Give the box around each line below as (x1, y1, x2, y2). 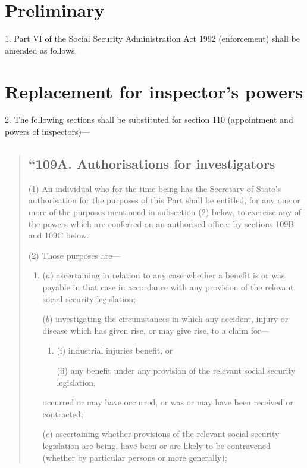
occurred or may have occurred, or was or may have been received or (42, 396, 293, 408)
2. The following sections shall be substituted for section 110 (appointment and (5, 113, 293, 126)
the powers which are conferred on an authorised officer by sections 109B (28, 217, 295, 230)
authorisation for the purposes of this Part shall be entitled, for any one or (28, 194, 300, 206)
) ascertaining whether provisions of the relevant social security (49, 427, 280, 440)
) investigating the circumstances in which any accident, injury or (49, 312, 289, 325)
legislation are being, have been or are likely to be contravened (42, 439, 271, 451)
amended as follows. (5, 44, 77, 56)
